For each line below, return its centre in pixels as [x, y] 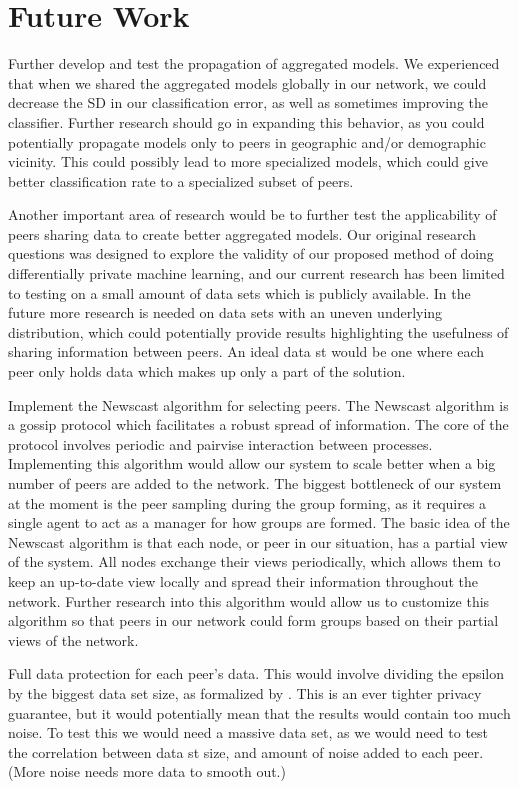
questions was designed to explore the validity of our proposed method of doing [251, 253]
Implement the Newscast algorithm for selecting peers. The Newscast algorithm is [258, 404]
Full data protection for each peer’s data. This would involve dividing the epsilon [256, 673]
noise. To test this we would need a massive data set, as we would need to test [248, 732]
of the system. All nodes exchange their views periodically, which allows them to [254, 561]
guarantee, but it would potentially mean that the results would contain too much [259, 712]
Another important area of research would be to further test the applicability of [252, 214]
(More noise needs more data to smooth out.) [147, 771]
